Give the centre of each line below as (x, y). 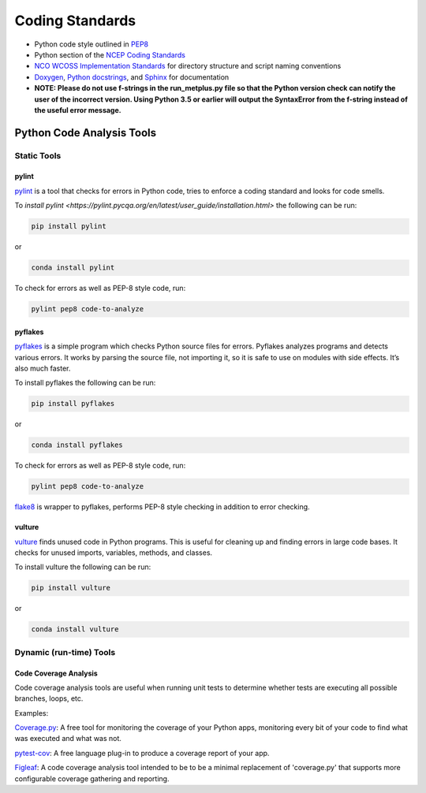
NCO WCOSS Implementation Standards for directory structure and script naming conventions (188, 66)
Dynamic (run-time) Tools (65, 652)
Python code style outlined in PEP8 (92, 44)
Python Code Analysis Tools (86, 133)
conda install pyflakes (77, 445)
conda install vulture (75, 629)
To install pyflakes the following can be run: (85, 383)
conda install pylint (73, 268)
